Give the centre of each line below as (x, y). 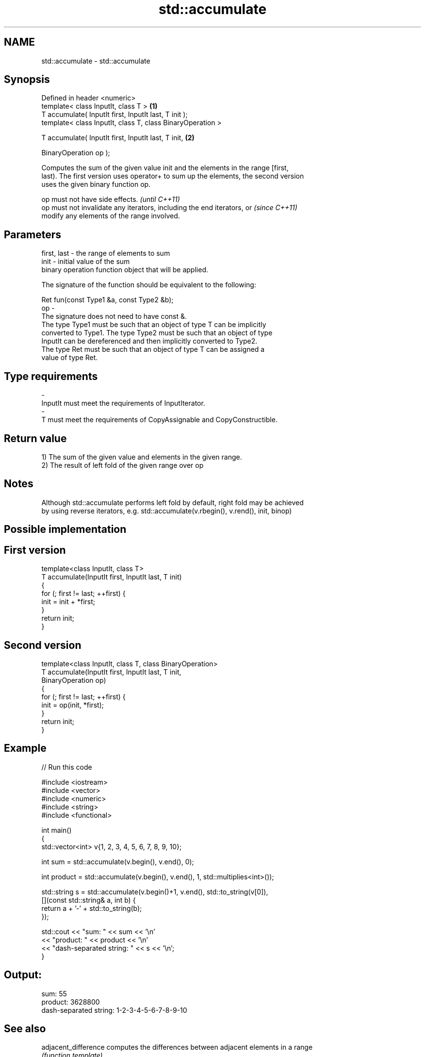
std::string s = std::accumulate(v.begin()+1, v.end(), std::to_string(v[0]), (155, 892)
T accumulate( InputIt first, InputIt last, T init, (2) (118, 138)
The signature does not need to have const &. (114, 316)
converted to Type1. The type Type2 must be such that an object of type (157, 333)
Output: (23, 975)
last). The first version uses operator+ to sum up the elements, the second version (173, 176)
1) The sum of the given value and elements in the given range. (142, 457)
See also (25, 1029)
